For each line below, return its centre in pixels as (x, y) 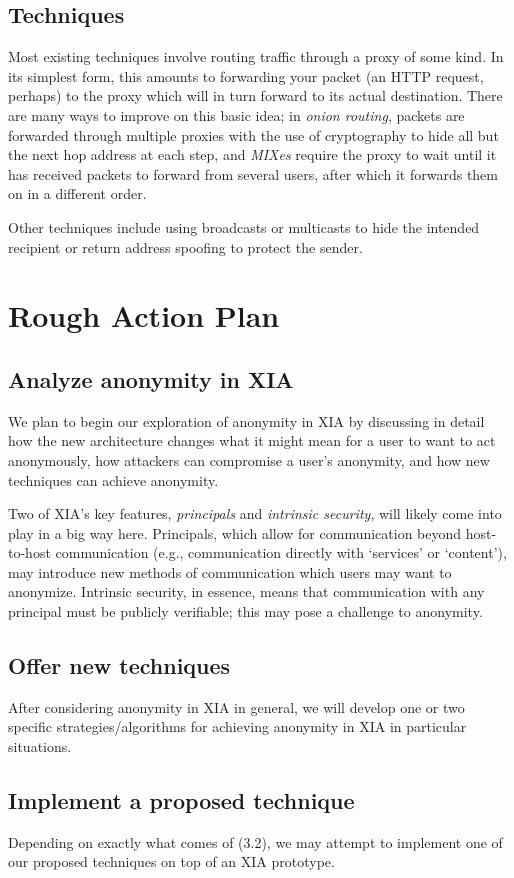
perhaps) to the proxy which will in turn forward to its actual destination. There (255, 95)
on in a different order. (77, 193)
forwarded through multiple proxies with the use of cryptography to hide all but (253, 134)
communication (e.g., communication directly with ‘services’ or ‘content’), (281, 552)
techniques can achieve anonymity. (113, 479)
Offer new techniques (119, 665)
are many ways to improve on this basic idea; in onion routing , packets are (236, 114)
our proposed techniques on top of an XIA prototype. (171, 861)
